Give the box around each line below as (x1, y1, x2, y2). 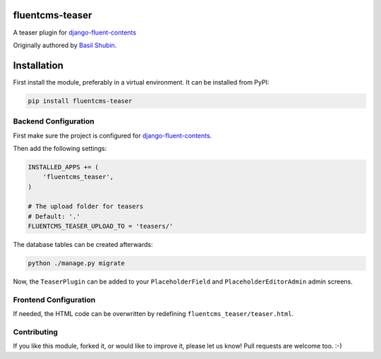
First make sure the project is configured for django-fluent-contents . (13, 131, 212, 140)
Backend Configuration (13, 116, 95, 126)
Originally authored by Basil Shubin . (13, 41, 117, 49)
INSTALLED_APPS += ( (28, 163, 99, 171)
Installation (13, 59, 64, 71)
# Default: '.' (28, 212, 80, 220)
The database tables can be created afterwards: (13, 241, 153, 249)
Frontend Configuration (13, 295, 96, 305)
